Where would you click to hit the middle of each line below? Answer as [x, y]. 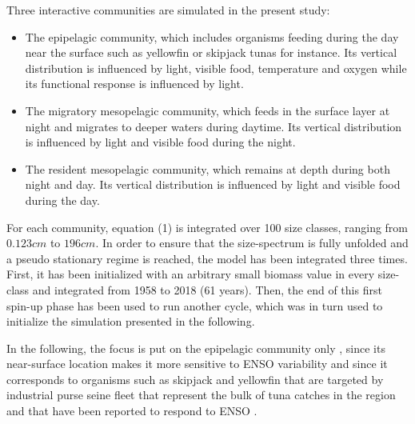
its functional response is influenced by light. [134, 84]
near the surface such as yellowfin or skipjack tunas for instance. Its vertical [211, 52]
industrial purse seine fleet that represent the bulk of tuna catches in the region [201, 395]
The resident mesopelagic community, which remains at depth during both [207, 168]
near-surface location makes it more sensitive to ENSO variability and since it [197, 364]
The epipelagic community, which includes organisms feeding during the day [212, 36]
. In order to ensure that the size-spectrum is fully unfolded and [252, 243]
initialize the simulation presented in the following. [131, 321]
